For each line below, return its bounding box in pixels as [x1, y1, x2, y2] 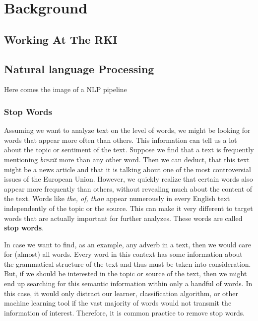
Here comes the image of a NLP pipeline [4, 84, 127, 95]
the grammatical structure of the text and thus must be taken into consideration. [4, 258, 251, 269]
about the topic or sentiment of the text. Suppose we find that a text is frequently [4, 144, 254, 155]
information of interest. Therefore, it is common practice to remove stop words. [4, 307, 245, 318]
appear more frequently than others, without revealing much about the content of [4, 183, 253, 194]
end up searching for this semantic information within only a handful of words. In [4, 278, 253, 289]
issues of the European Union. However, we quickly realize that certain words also [4, 174, 253, 184]
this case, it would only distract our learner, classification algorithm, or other [4, 288, 239, 298]
